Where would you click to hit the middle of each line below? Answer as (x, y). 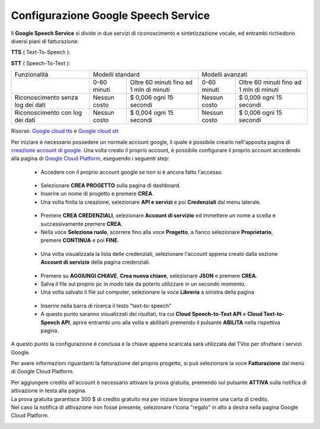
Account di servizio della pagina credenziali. (95, 262)
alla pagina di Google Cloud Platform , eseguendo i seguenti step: (90, 159)
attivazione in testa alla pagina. (49, 390)
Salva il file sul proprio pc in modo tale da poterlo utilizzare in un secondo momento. (143, 284)
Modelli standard (116, 75)
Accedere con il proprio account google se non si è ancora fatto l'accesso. (132, 172)
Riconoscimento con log (48, 113)
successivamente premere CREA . (81, 224)
